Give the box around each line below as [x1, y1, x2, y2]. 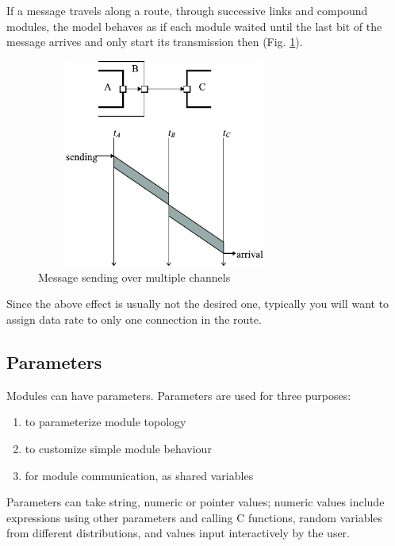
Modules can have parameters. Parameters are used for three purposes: [6, 386, 351, 403]
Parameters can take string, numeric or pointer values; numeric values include [6, 494, 385, 510]
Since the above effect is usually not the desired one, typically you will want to [6, 295, 389, 312]
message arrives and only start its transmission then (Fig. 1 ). [6, 33, 303, 50]
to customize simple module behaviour [25, 440, 212, 456]
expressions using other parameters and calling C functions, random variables [6, 509, 383, 525]
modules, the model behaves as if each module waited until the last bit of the [6, 17, 382, 34]
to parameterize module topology [25, 413, 186, 430]
